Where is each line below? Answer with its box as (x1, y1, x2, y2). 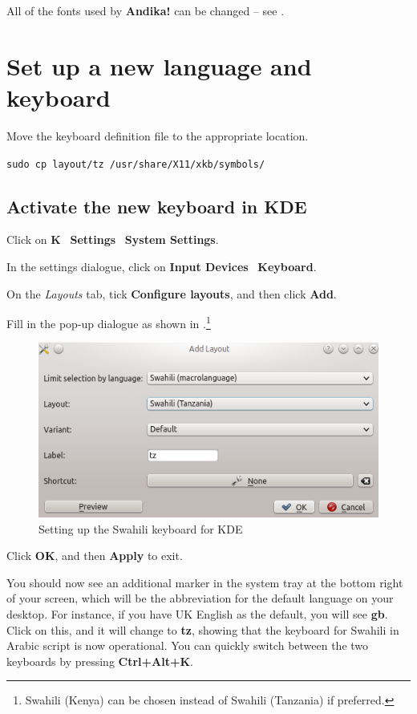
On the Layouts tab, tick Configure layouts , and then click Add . (6, 285, 337, 302)
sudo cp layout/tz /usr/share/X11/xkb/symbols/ (6, 158, 265, 170)
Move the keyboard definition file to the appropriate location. (6, 127, 309, 144)
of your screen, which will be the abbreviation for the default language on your (6, 590, 394, 606)
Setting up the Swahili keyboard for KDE (38, 520, 243, 537)
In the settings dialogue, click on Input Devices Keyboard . (6, 258, 317, 274)
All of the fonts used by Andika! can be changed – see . (6, 2, 285, 18)
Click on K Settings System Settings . (6, 231, 219, 248)
